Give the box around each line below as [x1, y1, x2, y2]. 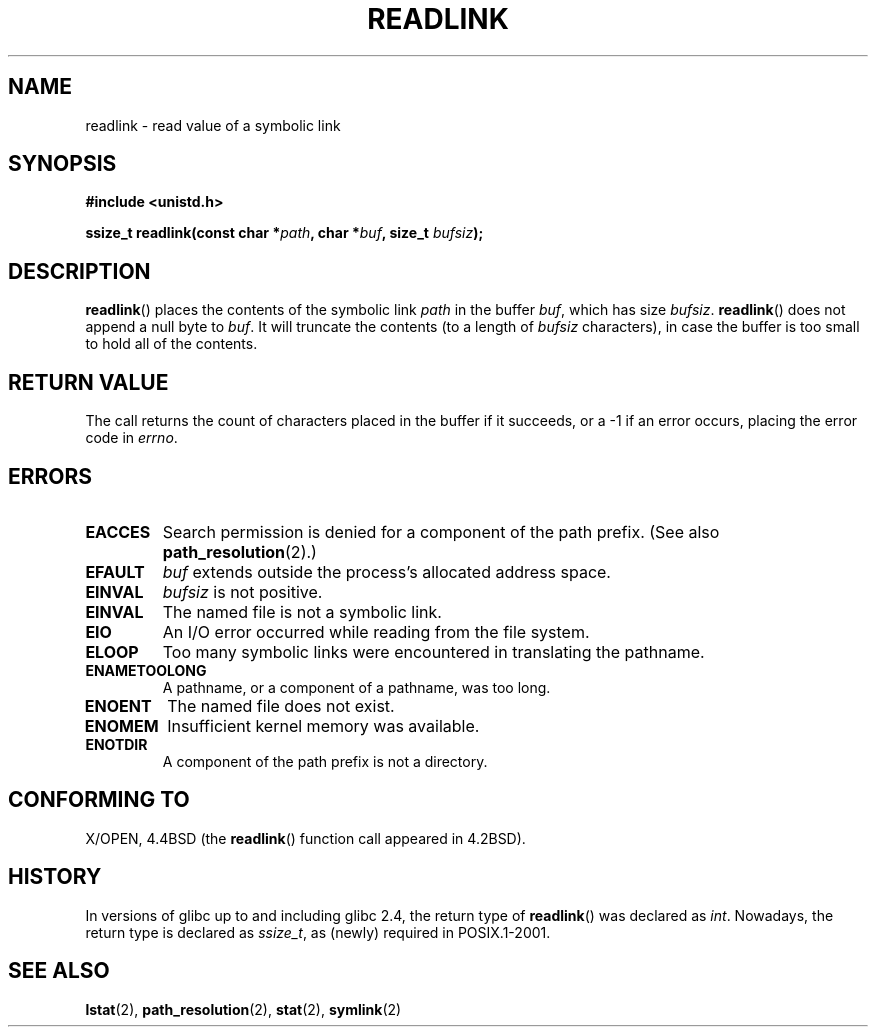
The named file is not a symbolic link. [162, 601, 442, 622]
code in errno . [85, 429, 178, 447]
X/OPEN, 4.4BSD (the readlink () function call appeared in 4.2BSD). [85, 829, 526, 847]
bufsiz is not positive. [162, 581, 323, 602]
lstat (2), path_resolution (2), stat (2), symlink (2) [85, 1000, 402, 1018]
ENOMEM [84, 715, 159, 736]
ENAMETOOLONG [85, 661, 207, 679]
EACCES [85, 521, 151, 542]
